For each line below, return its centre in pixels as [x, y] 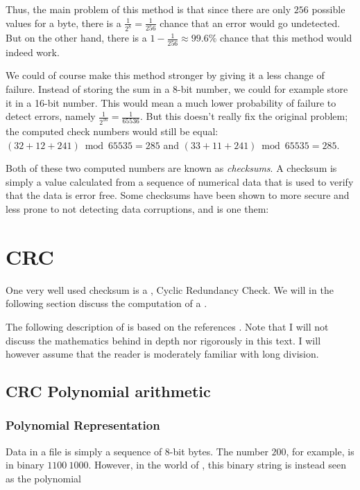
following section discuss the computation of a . [106, 303]
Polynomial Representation [83, 425]
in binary [25, 465]
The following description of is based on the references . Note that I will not [167, 326]
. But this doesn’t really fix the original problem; [244, 116]
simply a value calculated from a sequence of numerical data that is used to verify [180, 181]
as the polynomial [43, 478]
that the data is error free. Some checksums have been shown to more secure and [178, 195]
